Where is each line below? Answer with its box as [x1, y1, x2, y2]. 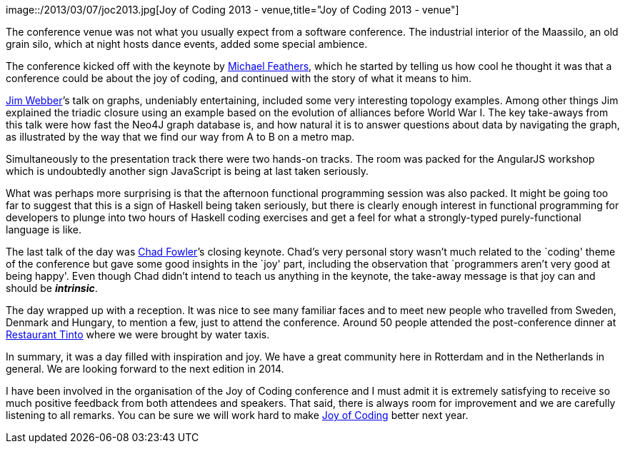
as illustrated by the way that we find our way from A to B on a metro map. [6, 131, 355, 143]
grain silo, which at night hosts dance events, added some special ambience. [6, 38, 368, 50]
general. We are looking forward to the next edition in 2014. [6, 363, 284, 375]
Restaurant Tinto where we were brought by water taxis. [6, 328, 270, 340]
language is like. [6, 223, 81, 236]
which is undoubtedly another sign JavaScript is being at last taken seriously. [6, 165, 369, 177]
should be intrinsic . [6, 282, 98, 294]
